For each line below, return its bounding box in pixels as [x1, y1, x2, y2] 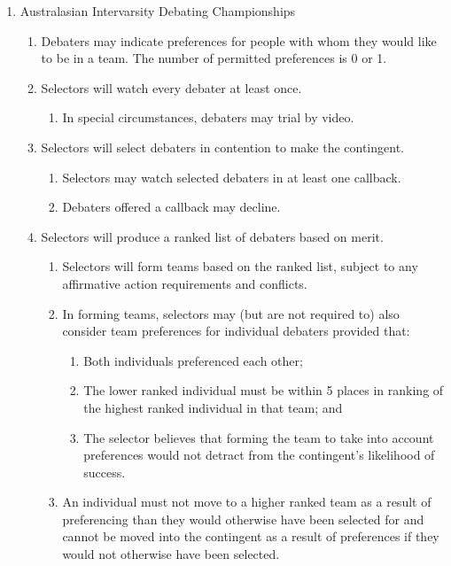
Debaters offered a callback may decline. [62, 198, 281, 216]
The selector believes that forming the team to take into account [83, 428, 434, 446]
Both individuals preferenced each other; [83, 351, 303, 369]
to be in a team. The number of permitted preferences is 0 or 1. [41, 49, 387, 67]
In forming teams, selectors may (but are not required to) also [62, 304, 400, 322]
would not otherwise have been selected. [62, 545, 280, 563]
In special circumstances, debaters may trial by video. [62, 108, 354, 127]
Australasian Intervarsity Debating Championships [19, 2, 296, 19]
